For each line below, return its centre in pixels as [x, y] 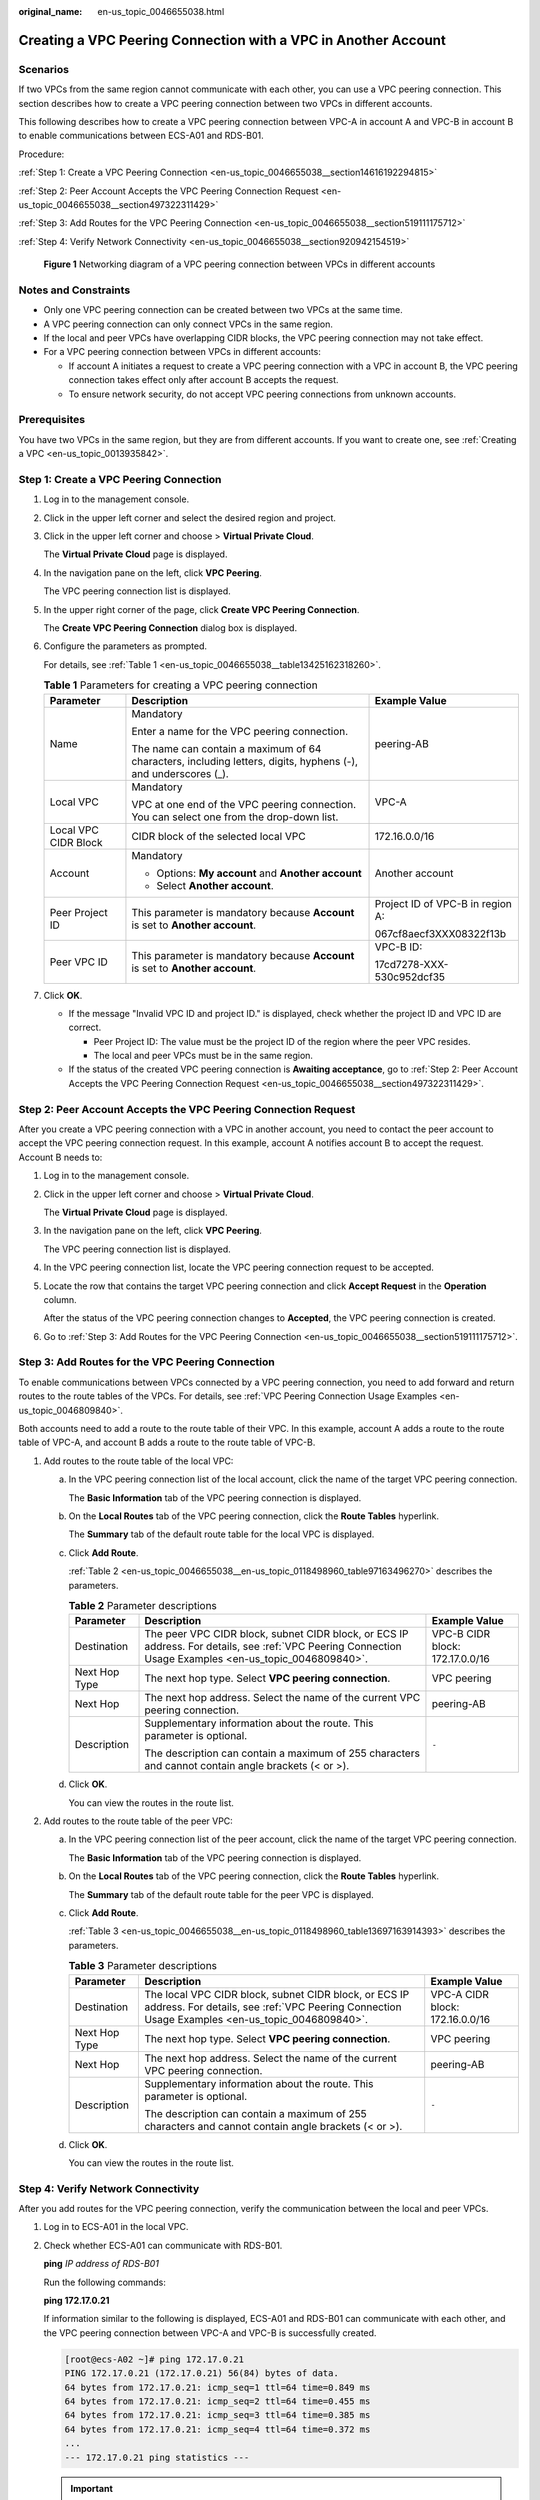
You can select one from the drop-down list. [235, 817]
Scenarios [44, 69]
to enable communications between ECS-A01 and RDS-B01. [141, 136]
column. [60, 1299]
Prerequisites [51, 420]
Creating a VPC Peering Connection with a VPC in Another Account [232, 40]
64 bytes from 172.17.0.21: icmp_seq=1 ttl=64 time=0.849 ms [217, 2387]
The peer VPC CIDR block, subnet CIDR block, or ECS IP [276, 1634]
